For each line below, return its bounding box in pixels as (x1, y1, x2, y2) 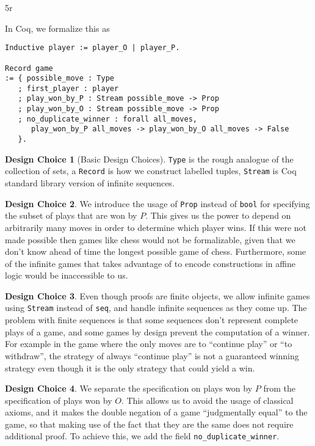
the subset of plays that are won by (5, 209, 137, 222)
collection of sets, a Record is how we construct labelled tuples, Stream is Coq (5, 164, 297, 177)
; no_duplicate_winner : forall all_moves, (18, 114, 197, 123)
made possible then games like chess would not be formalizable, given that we (5, 233, 295, 246)
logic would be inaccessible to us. (5, 269, 128, 282)
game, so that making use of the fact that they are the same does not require (5, 417, 294, 430)
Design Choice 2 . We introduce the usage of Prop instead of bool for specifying (5, 197, 310, 210)
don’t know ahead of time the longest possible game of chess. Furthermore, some (5, 245, 306, 258)
